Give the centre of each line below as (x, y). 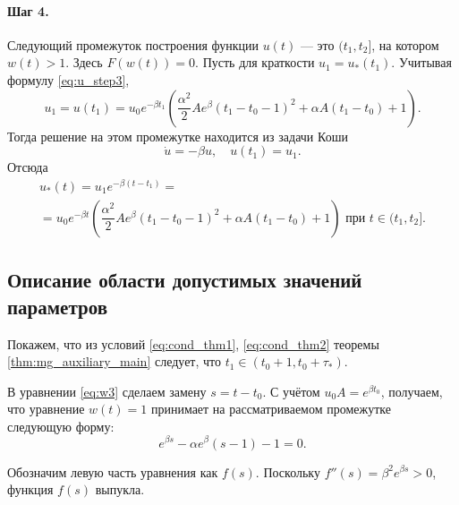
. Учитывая (421, 62)
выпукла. (120, 489)
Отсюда (28, 167)
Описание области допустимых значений (185, 280)
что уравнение (46, 409)
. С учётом (291, 391)
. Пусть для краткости (255, 62)
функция (30, 489)
